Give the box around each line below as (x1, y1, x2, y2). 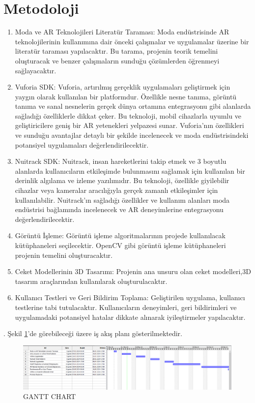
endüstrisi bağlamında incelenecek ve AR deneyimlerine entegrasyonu (15, 204, 224, 215)
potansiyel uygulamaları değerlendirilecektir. (15, 139, 149, 150)
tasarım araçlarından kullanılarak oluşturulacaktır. (15, 276, 168, 286)
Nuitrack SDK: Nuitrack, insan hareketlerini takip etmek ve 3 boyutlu (15, 156, 227, 166)
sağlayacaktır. (15, 65, 57, 75)
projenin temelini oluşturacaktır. (15, 249, 113, 260)
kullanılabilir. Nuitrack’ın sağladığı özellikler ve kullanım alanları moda (15, 194, 230, 205)
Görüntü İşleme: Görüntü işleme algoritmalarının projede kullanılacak (15, 230, 226, 241)
